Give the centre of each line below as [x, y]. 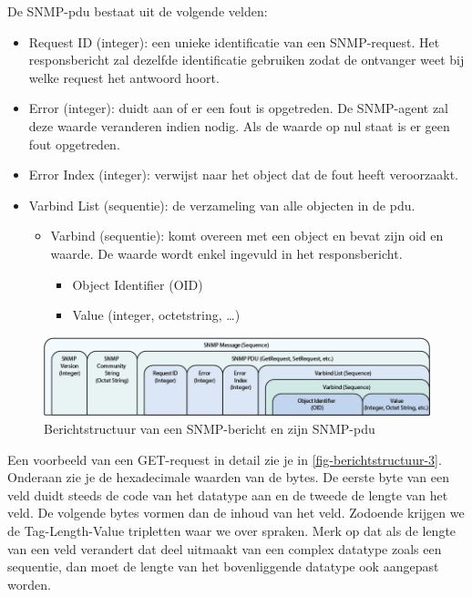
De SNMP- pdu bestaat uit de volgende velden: [138, 11]
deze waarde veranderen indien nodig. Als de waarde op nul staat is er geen [239, 125]
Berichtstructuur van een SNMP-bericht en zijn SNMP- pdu [210, 428]
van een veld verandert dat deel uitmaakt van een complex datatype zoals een [225, 548]
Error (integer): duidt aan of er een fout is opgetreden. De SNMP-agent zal [238, 108]
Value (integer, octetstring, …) [156, 315]
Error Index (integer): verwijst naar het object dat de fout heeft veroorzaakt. [243, 175]
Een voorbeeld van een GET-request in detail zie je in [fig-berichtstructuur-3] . [225, 459]
